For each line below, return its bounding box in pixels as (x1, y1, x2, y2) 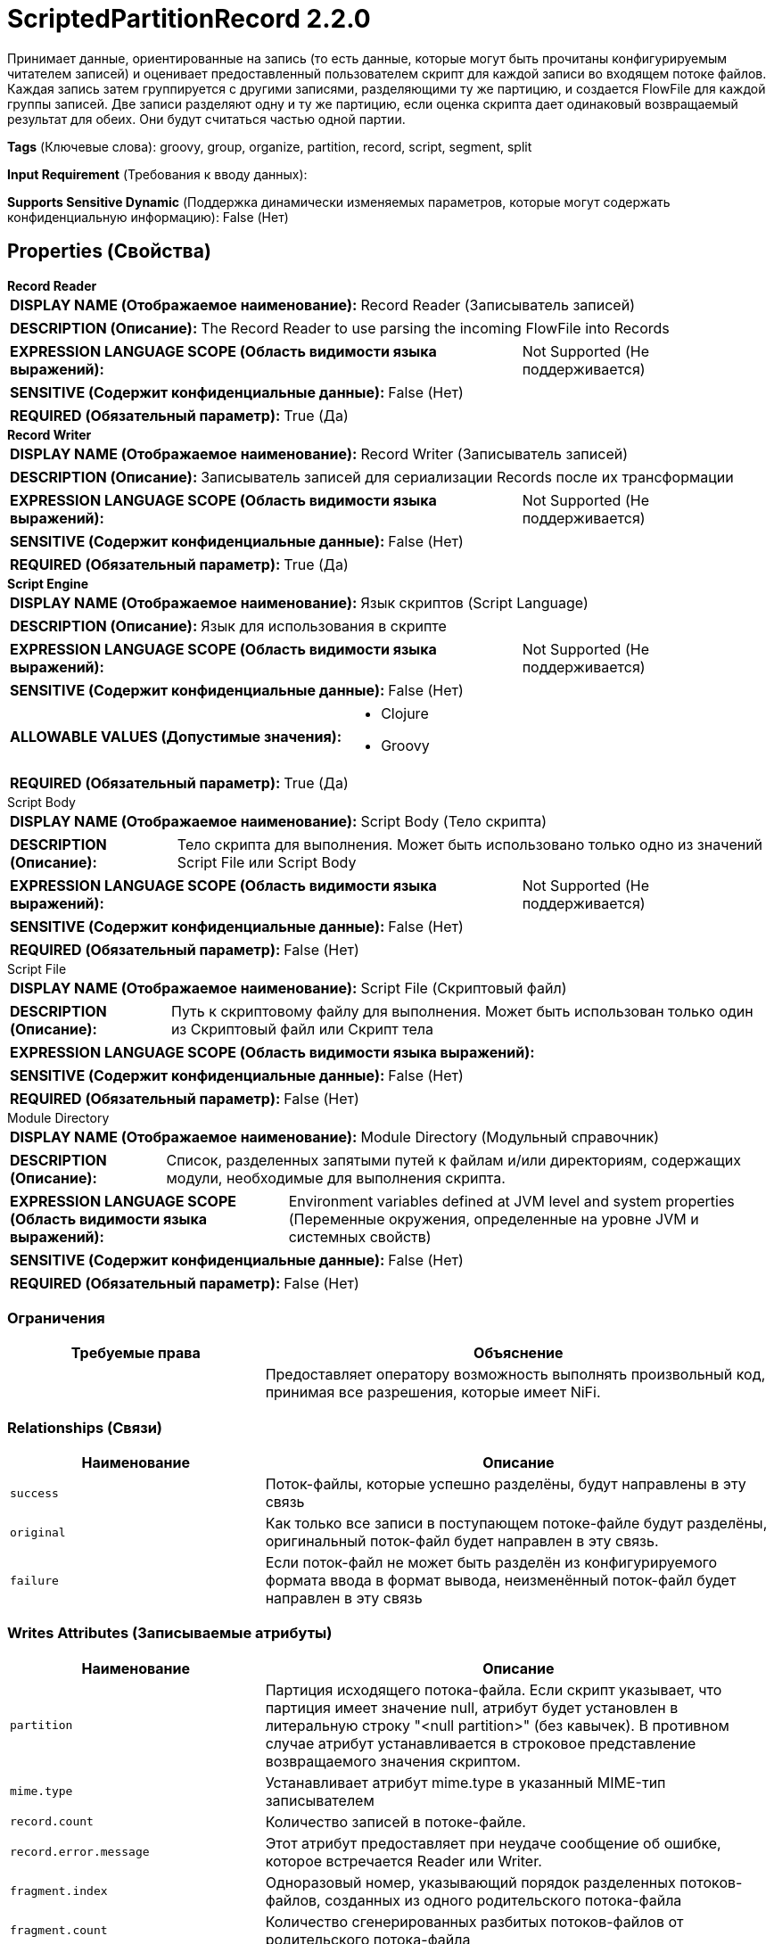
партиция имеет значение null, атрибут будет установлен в (265, 1698, 679, 1717)
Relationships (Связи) (7, 1418, 162, 1437)
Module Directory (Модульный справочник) (360, 1127, 660, 1146)
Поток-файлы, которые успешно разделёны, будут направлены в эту (265, 1475, 746, 1494)
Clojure (381, 704, 429, 722)
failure (10, 1573, 59, 1587)
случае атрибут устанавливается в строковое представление (265, 1734, 696, 1752)
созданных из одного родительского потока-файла (325, 1890, 682, 1909)
